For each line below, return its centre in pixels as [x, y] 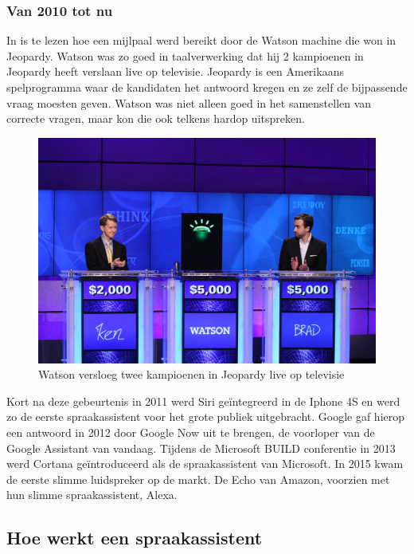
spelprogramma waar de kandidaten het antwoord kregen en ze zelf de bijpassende [207, 87]
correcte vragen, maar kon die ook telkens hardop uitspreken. [156, 118]
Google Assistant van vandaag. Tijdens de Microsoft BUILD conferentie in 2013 [201, 448]
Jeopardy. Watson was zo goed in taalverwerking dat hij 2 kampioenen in [185, 55]
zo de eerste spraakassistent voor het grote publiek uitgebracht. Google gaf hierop [206, 416]
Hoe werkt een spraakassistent [135, 538]
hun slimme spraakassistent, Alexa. [92, 495]
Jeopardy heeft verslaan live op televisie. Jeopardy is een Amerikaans [175, 71]
